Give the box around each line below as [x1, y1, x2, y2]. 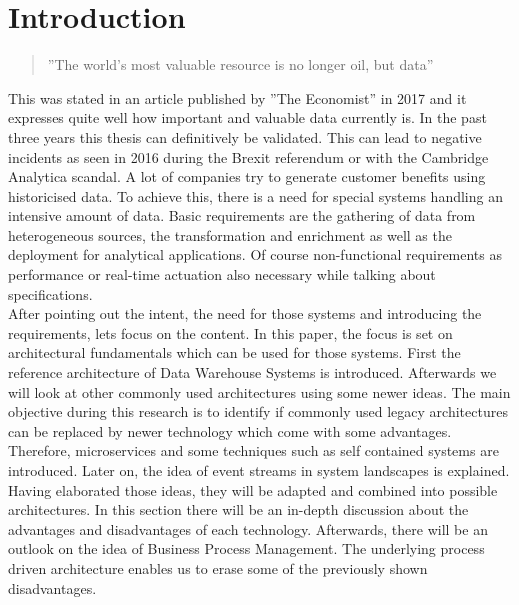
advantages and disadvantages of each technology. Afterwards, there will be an [8, 518, 488, 539]
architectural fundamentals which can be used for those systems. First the [8, 342, 461, 363]
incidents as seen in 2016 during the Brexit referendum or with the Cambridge [8, 146, 489, 167]
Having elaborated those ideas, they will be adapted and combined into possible [8, 479, 498, 500]
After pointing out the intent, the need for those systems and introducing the [8, 303, 482, 324]
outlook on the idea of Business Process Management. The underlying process [8, 538, 485, 559]
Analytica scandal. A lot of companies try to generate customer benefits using [8, 166, 486, 187]
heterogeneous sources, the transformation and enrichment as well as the [8, 224, 452, 245]
